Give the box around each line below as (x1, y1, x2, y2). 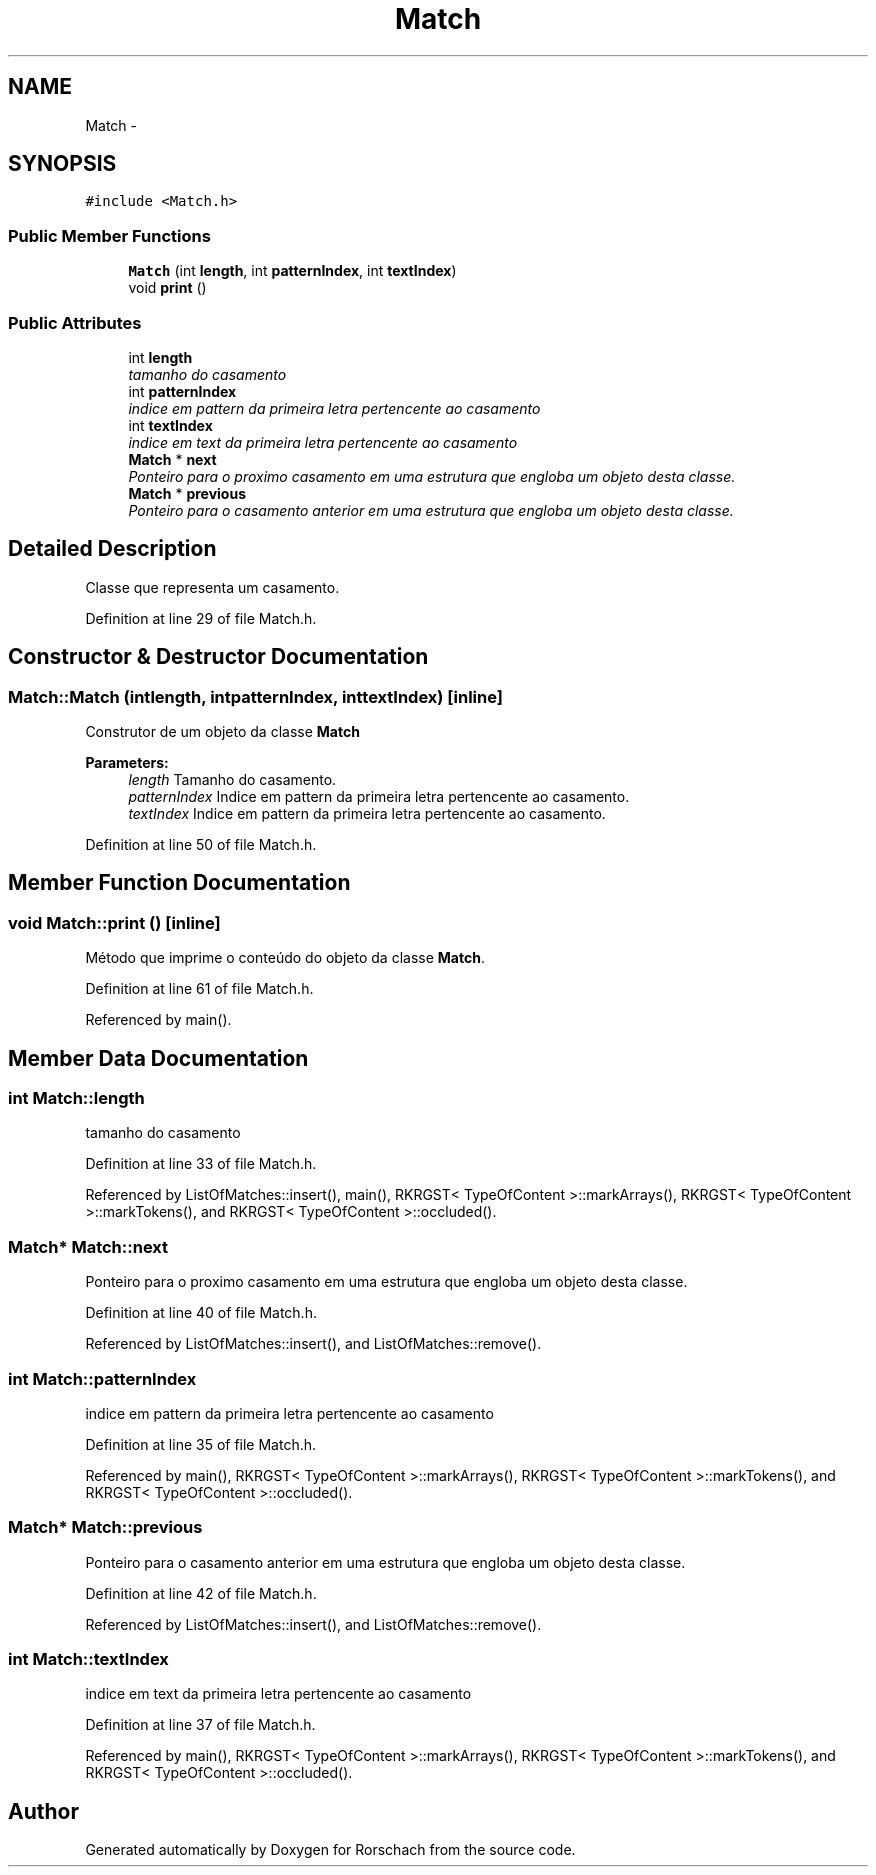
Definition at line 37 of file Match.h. (85, 1716, 316, 1734)
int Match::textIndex (8, 1649, 169, 1670)
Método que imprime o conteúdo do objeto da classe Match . (85, 949, 485, 967)
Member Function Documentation (8, 870, 351, 896)
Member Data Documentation (8, 1045, 309, 1071)
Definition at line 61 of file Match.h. (85, 980, 314, 998)
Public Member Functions (8, 225, 211, 246)
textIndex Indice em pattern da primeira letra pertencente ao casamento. (128, 805, 606, 822)
